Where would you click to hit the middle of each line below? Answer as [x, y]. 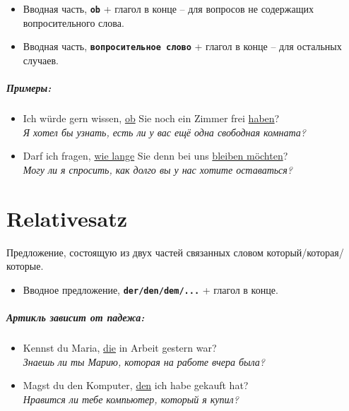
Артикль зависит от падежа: [76, 317]
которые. [25, 266]
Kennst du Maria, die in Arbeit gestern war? [120, 347]
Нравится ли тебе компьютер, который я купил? [131, 399]
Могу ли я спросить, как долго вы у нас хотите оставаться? [158, 169]
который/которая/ [305, 252]
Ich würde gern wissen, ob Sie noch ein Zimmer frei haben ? [151, 118]
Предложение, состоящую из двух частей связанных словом [135, 252]
